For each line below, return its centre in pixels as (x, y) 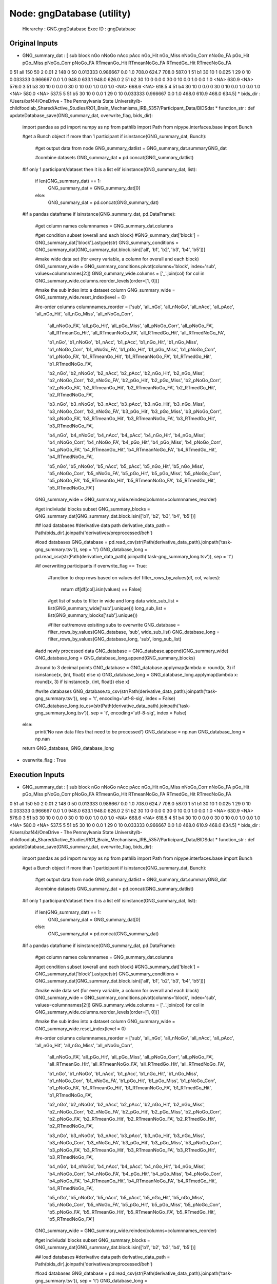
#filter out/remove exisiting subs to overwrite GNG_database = (114, 625)
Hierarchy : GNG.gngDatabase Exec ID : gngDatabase (79, 29)
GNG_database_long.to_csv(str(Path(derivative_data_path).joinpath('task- (113, 706)
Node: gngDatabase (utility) (70, 13)
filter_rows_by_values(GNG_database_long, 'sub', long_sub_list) (115, 639)
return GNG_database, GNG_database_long (68, 748)
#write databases (54, 691)
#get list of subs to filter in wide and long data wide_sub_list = (113, 601)
